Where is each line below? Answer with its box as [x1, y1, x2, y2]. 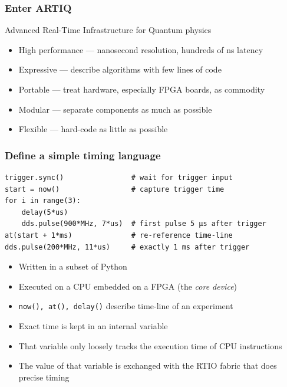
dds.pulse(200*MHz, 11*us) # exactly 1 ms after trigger [5, 242, 250, 251]
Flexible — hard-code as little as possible [18, 123, 168, 135]
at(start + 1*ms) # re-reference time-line [5, 231, 233, 240]
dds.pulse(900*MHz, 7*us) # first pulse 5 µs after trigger [21, 219, 266, 228]
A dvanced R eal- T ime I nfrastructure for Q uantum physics [5, 24, 212, 36]
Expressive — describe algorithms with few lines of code [18, 63, 222, 76]
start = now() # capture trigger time [5, 185, 225, 193]
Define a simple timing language [5, 147, 161, 162]
